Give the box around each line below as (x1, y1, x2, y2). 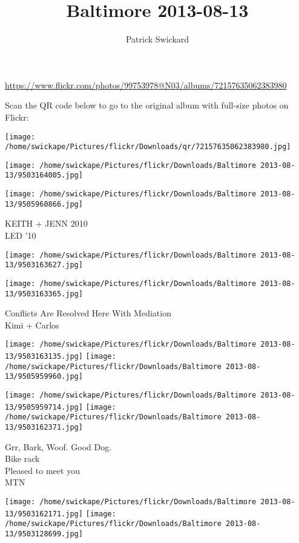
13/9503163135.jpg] (5, 352, 83, 361)
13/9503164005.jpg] (5, 171, 83, 180)
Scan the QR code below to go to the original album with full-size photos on (5, 99, 289, 112)
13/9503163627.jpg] (5, 261, 83, 270)
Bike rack (5, 452, 40, 465)
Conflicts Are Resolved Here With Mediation (5, 307, 171, 319)
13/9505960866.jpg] (5, 199, 83, 208)
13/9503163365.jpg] (5, 289, 83, 298)
